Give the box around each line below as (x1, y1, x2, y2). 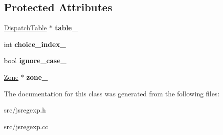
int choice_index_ (4, 39, 66, 49)
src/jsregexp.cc (4, 121, 48, 131)
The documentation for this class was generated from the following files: (4, 88, 220, 98)
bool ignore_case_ (4, 55, 67, 66)
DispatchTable (4, 22, 47, 33)
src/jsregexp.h (4, 105, 46, 115)
